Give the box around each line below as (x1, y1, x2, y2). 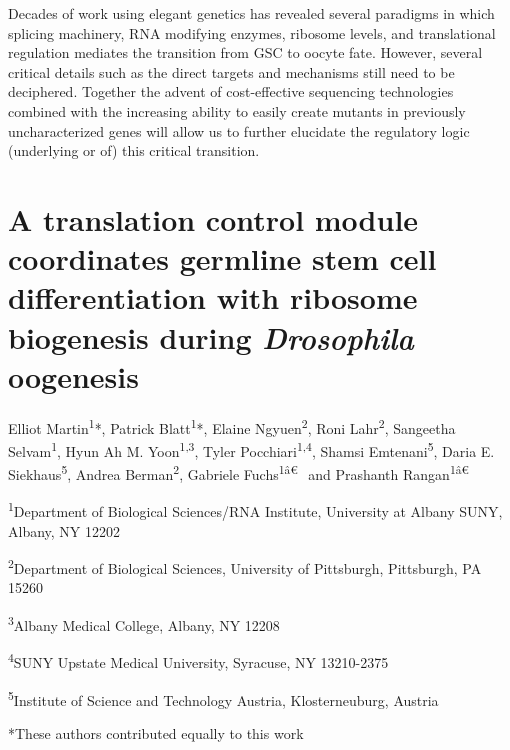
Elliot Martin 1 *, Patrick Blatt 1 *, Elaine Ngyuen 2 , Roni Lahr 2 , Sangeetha (8, 414, 456, 438)
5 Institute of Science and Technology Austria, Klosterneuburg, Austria (8, 686, 439, 710)
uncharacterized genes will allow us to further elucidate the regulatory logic (8, 120, 470, 141)
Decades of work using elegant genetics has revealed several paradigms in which (8, 3, 495, 23)
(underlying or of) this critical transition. (8, 140, 260, 161)
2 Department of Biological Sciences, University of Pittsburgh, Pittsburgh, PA (8, 555, 482, 578)
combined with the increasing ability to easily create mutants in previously (8, 100, 466, 121)
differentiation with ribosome (8, 277, 418, 318)
